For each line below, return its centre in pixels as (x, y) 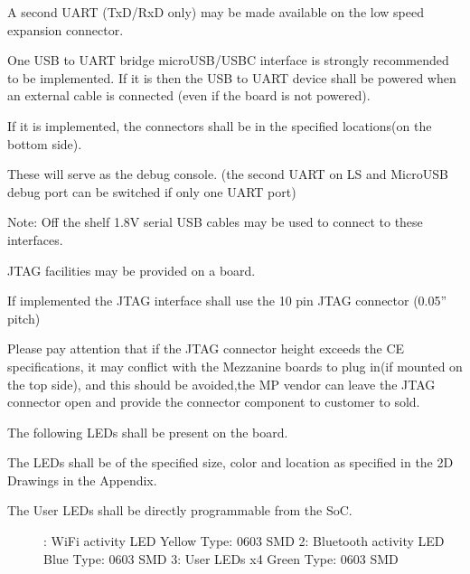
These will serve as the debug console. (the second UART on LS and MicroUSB (228, 174)
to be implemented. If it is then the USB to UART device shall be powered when (232, 77)
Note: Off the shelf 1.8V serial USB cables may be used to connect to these (215, 222)
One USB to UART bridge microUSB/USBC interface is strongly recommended (228, 60)
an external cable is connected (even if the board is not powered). (189, 95)
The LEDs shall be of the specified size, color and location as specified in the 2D (230, 462)
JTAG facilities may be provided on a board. (132, 270)
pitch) (24, 318)
